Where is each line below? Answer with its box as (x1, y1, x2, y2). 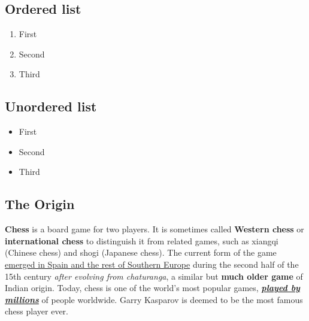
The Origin (5, 195, 75, 213)
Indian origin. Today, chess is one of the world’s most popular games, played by (5, 281, 300, 294)
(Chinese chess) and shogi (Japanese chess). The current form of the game (5, 246, 277, 259)
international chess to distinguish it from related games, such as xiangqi (5, 234, 278, 247)
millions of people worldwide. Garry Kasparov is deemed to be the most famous (5, 293, 303, 305)
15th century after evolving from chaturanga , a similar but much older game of (5, 269, 303, 282)
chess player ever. (5, 305, 68, 317)
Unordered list (5, 97, 97, 116)
